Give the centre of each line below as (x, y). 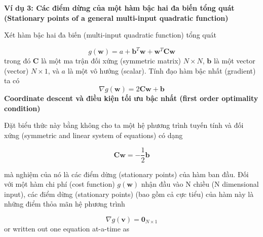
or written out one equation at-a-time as (67, 228)
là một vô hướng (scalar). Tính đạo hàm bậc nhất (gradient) (162, 70)
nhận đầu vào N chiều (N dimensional (200, 184)
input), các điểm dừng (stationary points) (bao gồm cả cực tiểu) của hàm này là (129, 194)
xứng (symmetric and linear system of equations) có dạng (93, 135)
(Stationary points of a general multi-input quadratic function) (116, 18)
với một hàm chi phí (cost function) (60, 184)
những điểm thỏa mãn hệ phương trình (65, 204)
